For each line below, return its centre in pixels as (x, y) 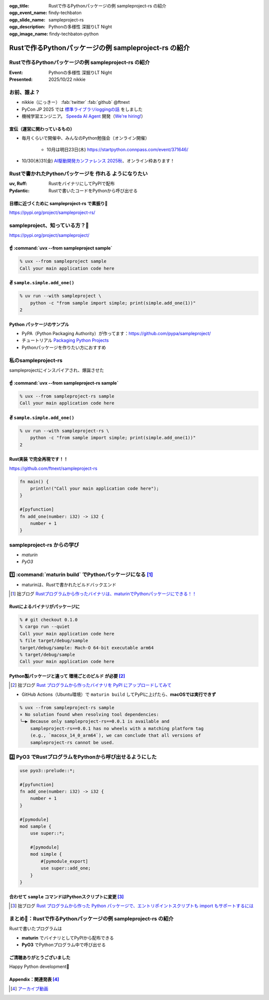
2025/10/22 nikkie (67, 79)
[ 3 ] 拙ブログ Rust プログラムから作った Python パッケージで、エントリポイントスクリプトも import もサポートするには (132, 906)
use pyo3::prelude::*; (47, 770)
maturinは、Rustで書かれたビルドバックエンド (69, 585)
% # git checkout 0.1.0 (49, 619)
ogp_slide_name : (27, 19)
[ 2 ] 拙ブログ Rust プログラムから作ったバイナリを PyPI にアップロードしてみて (91, 685)
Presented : (21, 79)
